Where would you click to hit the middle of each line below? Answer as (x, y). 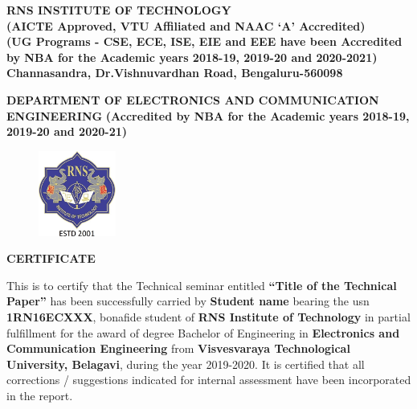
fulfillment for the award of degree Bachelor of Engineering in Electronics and (203, 332)
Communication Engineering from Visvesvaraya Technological (178, 348)
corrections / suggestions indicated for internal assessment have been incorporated (209, 380)
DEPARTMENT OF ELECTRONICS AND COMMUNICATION (193, 99)
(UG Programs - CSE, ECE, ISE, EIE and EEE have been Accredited (204, 41)
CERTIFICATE (51, 258)
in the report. (40, 395)
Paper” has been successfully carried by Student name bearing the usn (188, 301)
